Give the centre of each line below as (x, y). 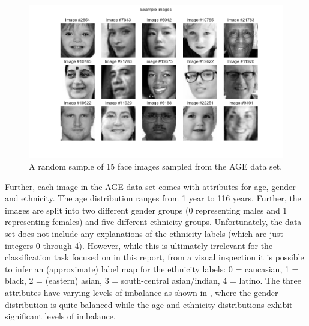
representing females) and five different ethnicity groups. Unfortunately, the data (153, 222)
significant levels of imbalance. (60, 316)
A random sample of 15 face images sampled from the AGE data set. (156, 166)
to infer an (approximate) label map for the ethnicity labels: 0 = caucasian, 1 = (152, 269)
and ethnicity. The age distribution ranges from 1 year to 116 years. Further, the (153, 198)
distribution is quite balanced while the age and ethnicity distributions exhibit (149, 304)
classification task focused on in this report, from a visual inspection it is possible (154, 257)
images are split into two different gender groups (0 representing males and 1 (146, 210)
